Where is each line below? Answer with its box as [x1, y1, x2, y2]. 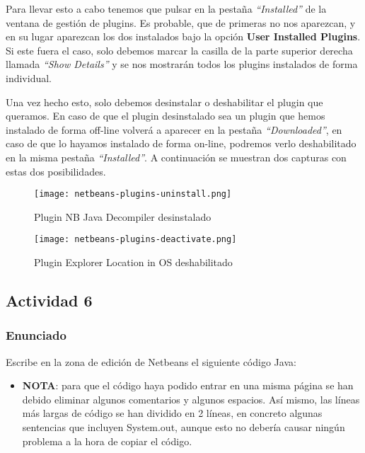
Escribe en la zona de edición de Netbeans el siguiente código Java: [6, 354, 296, 369]
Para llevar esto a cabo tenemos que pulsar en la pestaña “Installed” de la [6, 1, 327, 16]
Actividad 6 [6, 289, 93, 311]
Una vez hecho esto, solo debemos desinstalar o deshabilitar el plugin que [6, 94, 323, 109]
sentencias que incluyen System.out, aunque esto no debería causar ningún [22, 420, 345, 434]
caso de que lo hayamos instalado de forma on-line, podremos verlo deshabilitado [6, 136, 357, 151]
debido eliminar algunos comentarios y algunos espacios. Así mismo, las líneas [22, 391, 360, 406]
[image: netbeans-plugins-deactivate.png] [34, 234, 237, 245]
